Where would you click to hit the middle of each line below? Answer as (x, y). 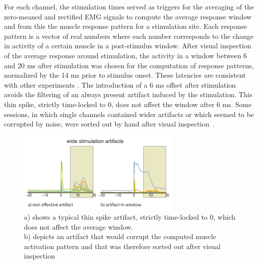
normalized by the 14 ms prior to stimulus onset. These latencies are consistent (125, 75)
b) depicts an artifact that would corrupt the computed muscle (120, 236)
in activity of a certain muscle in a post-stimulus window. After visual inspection (128, 46)
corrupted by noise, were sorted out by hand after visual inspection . (110, 124)
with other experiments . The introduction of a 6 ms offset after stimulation (120, 84)
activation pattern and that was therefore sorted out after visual (122, 246)
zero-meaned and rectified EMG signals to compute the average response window (128, 16)
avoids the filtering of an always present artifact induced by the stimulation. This (128, 94)
